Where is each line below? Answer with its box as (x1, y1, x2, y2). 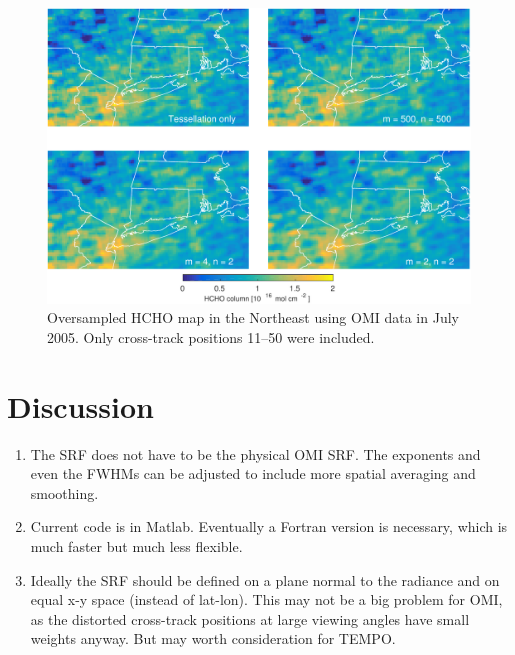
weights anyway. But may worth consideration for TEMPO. (30, 628, 396, 649)
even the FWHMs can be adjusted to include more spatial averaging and (30, 463, 476, 484)
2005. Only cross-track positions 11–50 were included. (47, 326, 375, 347)
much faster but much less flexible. (30, 535, 243, 556)
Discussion (7, 385, 154, 426)
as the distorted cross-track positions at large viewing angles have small (30, 608, 470, 629)
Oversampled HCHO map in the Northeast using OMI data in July (47, 307, 459, 328)
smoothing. (30, 482, 99, 503)
